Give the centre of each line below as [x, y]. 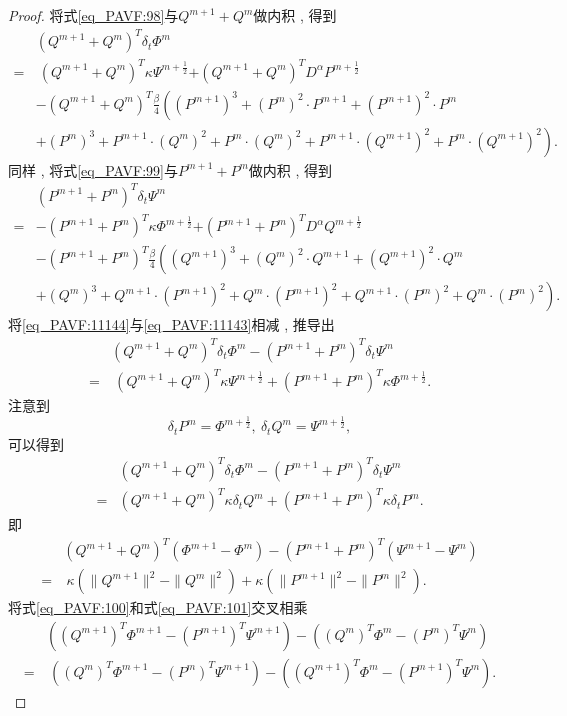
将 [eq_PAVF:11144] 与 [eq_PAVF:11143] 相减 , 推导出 [171, 324]
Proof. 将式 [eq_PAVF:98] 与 [93, 15]
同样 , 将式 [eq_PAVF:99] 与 [93, 169]
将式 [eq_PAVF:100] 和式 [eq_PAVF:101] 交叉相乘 [158, 607]
